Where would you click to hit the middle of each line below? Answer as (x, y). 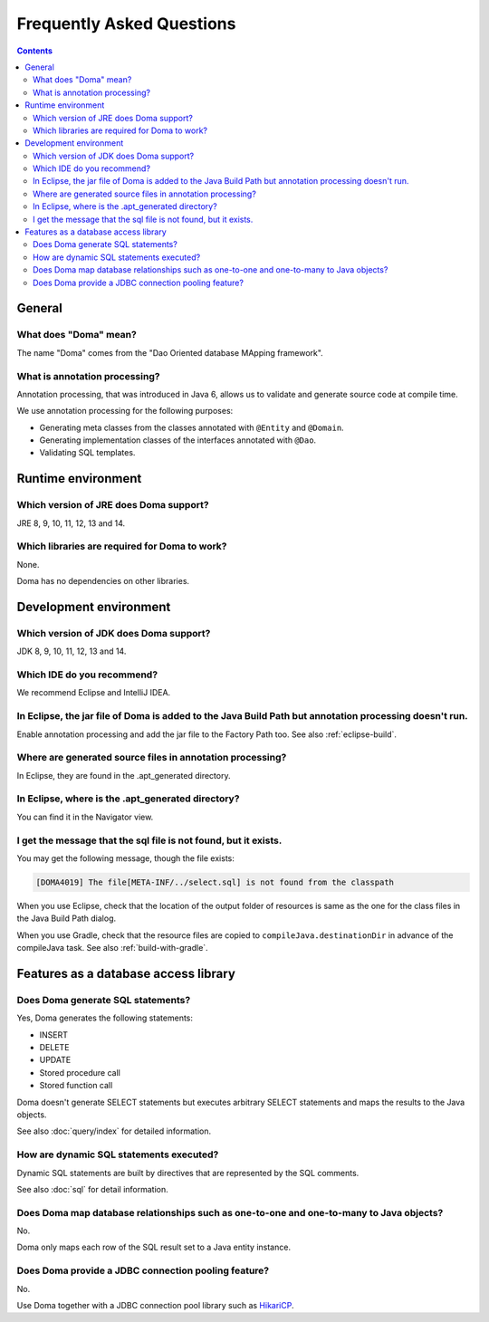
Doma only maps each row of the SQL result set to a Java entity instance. (154, 1247)
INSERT (53, 1035)
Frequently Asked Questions (126, 24)
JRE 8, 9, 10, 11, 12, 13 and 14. (71, 523)
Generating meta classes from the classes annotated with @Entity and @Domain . (192, 427)
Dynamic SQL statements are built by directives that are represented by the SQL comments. (188, 1173)
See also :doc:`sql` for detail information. (93, 1189)
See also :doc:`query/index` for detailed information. (114, 1131)
